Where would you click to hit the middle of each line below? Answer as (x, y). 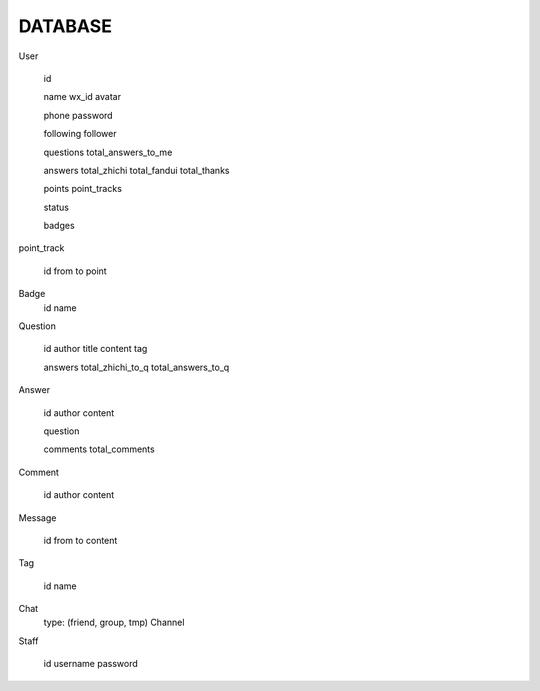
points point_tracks (82, 189)
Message (37, 517)
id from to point (75, 271)
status (56, 207)
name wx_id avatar (82, 97)
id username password (91, 664)
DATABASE (65, 26)
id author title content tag (95, 349)
